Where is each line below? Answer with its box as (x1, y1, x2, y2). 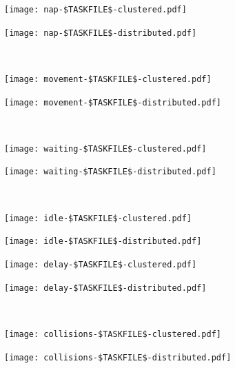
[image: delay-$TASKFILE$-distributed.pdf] (4, 283, 207, 293)
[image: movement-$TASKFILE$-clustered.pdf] (4, 74, 212, 84)
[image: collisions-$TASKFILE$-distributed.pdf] (4, 352, 232, 362)
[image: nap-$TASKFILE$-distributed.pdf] (4, 28, 197, 38)
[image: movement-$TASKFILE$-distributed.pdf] (4, 97, 221, 108)
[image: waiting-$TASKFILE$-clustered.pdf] (4, 143, 207, 154)
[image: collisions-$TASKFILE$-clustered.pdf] (4, 329, 221, 339)
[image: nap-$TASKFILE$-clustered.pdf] (4, 5, 187, 14)
